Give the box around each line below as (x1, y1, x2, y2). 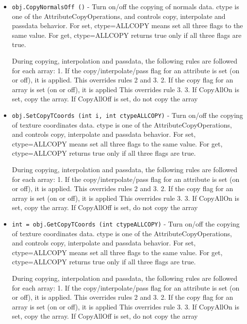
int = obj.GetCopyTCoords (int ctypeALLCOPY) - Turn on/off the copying (12, 219, 240, 228)
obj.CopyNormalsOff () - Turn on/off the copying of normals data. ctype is (12, 1, 239, 11)
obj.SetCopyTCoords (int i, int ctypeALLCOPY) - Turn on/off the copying (12, 110, 243, 120)
